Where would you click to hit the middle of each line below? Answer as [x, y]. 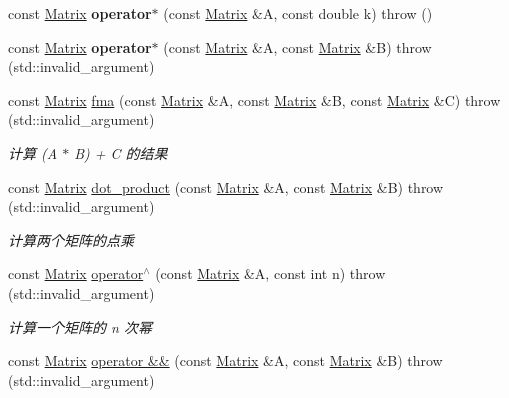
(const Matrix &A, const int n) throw [270, 273]
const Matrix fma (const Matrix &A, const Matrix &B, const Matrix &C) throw [254, 99]
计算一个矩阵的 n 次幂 [80, 326]
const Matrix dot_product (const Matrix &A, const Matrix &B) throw [226, 186]
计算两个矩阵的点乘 [71, 239]
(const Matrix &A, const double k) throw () [298, 13]
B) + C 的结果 [121, 152]
